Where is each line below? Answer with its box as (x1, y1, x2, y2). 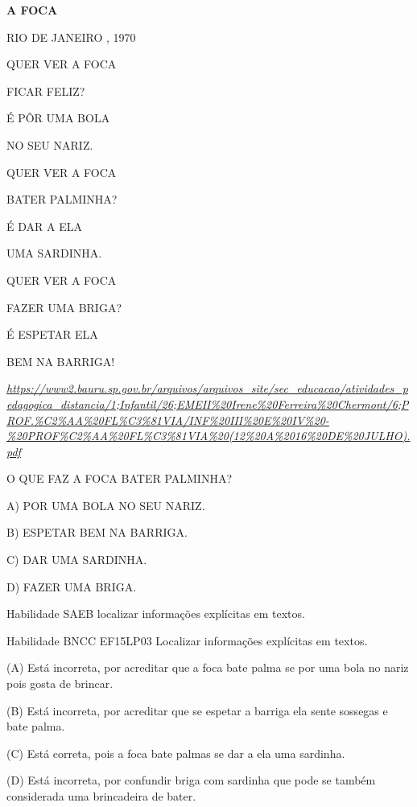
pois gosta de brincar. (6, 675, 114, 692)
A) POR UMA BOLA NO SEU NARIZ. (6, 496, 205, 513)
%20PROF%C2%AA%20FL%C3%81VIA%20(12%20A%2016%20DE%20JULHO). (6, 427, 411, 444)
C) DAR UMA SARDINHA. (6, 551, 147, 568)
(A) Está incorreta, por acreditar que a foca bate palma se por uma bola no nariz (6, 659, 409, 676)
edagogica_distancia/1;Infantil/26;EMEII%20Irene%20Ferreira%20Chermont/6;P (6, 395, 409, 412)
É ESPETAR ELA (6, 326, 98, 343)
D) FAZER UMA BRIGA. (6, 578, 137, 595)
